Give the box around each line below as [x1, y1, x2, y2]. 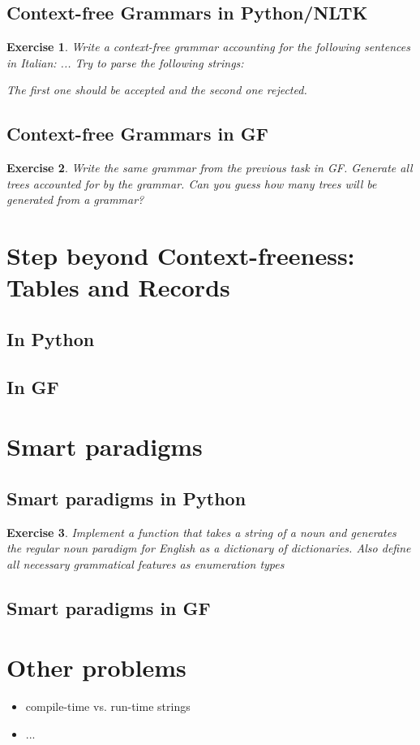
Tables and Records [6, 271, 230, 304]
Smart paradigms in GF [6, 595, 211, 620]
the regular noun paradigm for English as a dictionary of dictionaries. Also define [6, 539, 411, 557]
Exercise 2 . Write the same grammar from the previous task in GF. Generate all [6, 159, 413, 176]
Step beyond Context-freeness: [6, 239, 355, 272]
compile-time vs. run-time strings [25, 698, 191, 715]
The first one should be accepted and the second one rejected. [6, 81, 307, 98]
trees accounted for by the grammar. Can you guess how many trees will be [6, 175, 377, 192]
